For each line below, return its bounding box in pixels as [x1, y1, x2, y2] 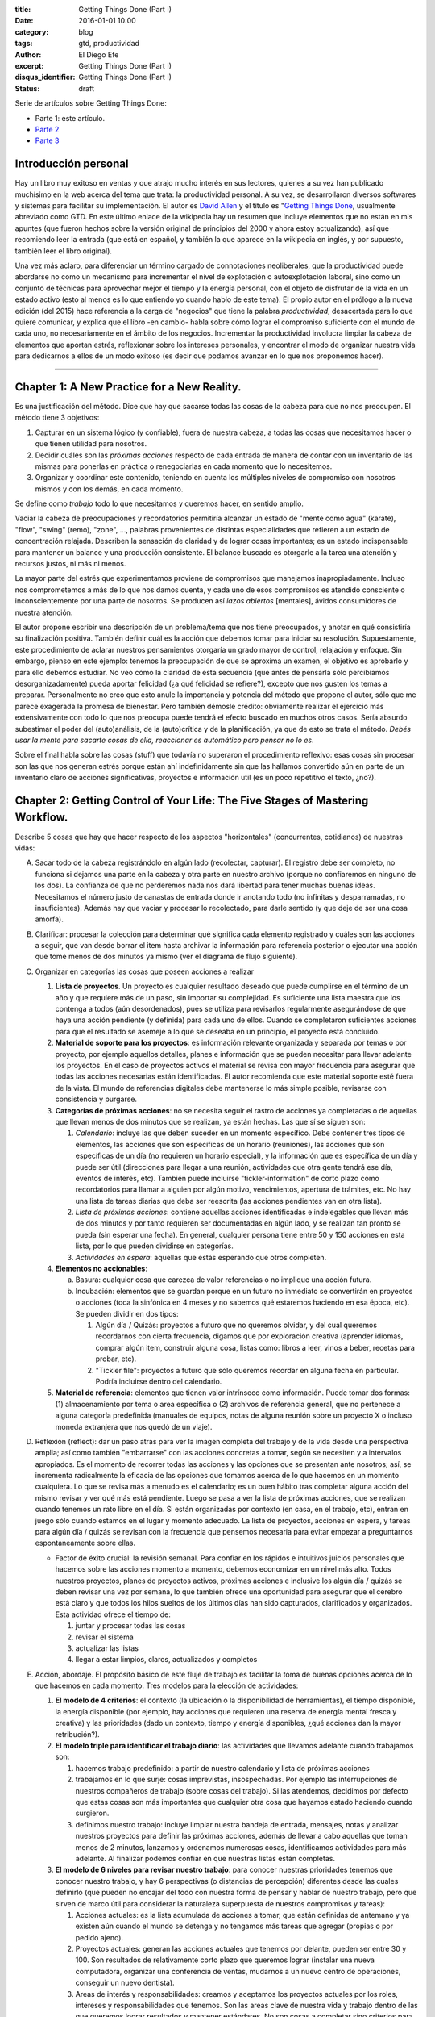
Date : [14, 16, 34, 26]
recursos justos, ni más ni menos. [14, 559, 126, 569]
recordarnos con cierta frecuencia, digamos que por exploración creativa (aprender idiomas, [95, 1331, 404, 1341]
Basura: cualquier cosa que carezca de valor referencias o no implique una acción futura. [75, 1275, 372, 1284]
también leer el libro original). [14, 246, 113, 256]
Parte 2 [35, 124, 60, 134]
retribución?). [55, 1729, 100, 1739]
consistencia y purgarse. [55, 1094, 137, 1105]
